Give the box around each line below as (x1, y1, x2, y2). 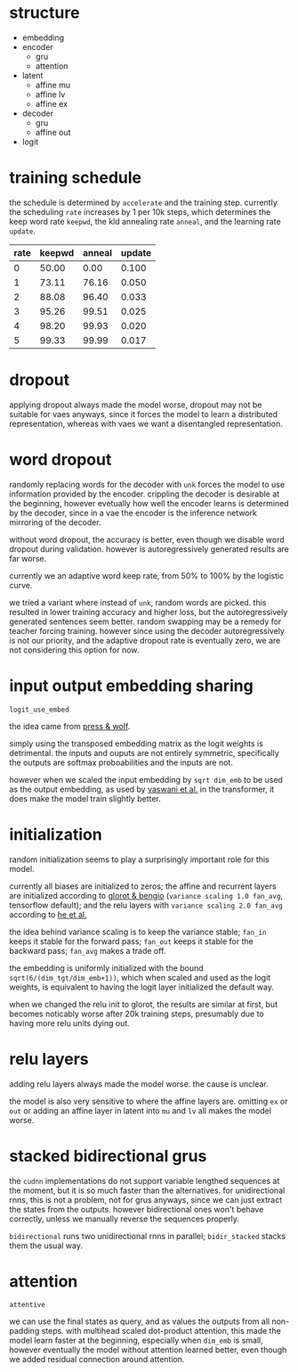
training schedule (9, 168, 142, 188)
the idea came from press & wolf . (9, 720, 131, 731)
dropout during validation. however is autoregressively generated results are (9, 543, 289, 555)
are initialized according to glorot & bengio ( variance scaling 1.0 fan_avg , (9, 890, 283, 900)
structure (9, 3, 80, 23)
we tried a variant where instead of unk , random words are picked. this (9, 596, 267, 608)
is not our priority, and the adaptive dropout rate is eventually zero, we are (9, 635, 281, 645)
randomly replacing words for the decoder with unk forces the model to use (9, 479, 286, 489)
